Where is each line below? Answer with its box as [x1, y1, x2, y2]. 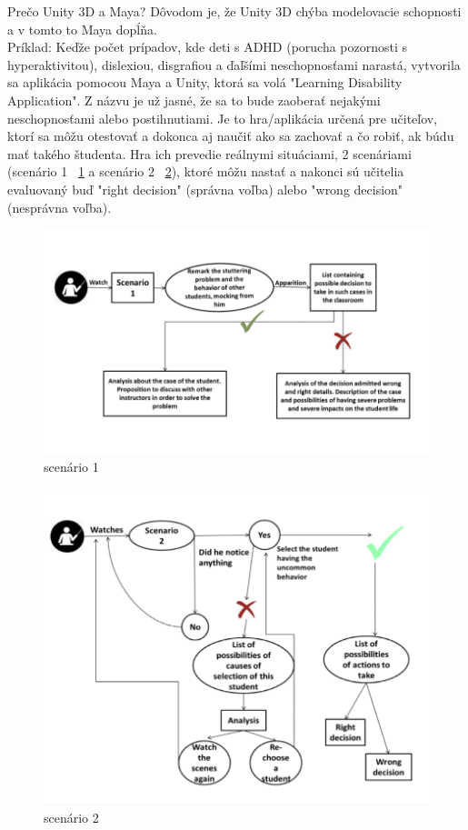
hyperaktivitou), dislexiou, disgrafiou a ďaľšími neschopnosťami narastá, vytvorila [7, 55, 461, 74]
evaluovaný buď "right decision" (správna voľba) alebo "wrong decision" [7, 179, 403, 198]
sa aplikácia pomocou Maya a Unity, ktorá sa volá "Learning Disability [7, 73, 403, 92]
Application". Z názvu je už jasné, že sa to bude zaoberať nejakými [7, 90, 381, 109]
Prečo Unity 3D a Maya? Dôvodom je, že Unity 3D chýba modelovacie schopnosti [7, 2, 462, 20]
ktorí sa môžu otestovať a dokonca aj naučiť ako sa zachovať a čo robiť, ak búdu [7, 126, 454, 145]
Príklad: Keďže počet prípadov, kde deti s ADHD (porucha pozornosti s [7, 37, 408, 56]
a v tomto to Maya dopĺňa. [7, 19, 157, 38]
